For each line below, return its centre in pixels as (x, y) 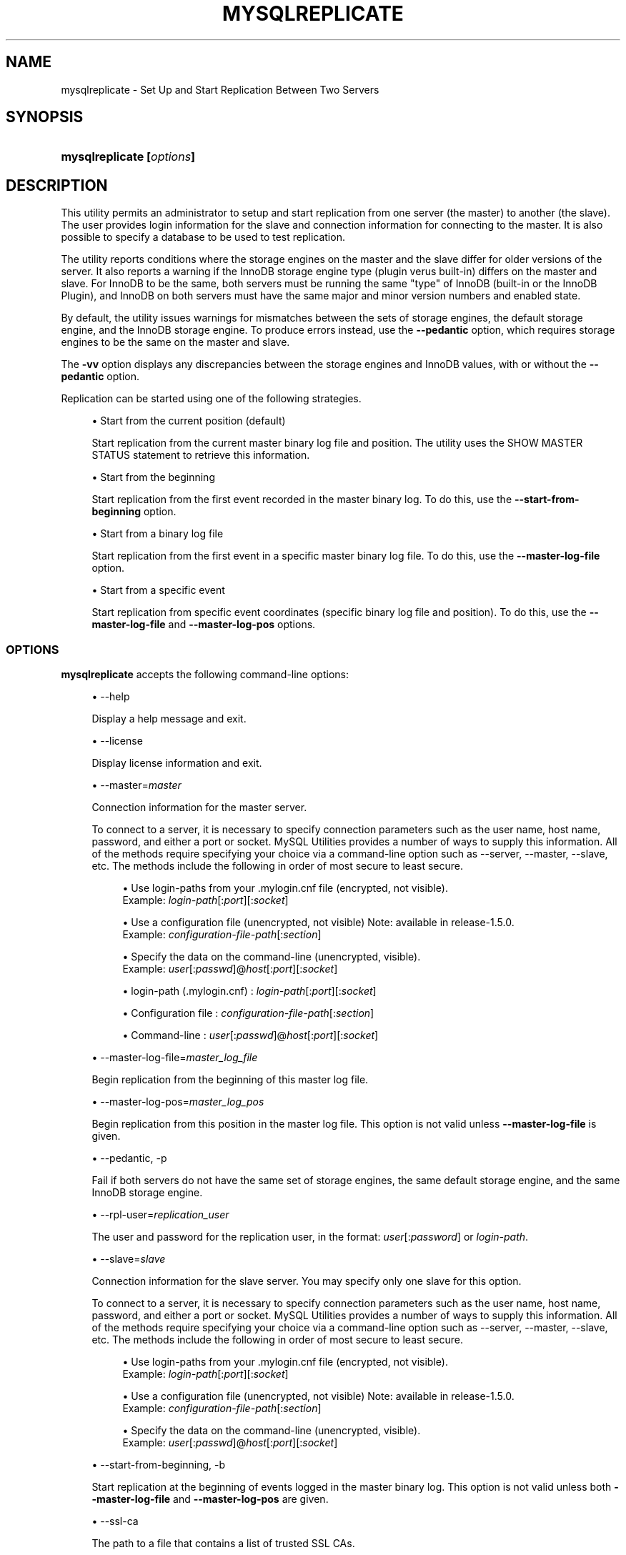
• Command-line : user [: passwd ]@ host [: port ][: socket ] (250, 1035)
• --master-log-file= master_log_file (175, 1058)
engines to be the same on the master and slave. (175, 342)
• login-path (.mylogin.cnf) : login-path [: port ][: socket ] (249, 991)
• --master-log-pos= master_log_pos (178, 1102)
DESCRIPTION (57, 185)
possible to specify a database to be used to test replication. (203, 237)
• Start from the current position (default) (189, 421)
